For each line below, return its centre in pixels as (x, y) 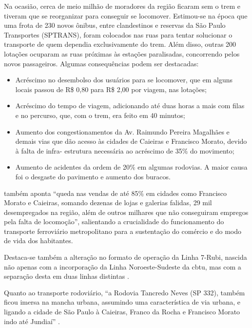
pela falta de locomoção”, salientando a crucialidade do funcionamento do (114, 222)
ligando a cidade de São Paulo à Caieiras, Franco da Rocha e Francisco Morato (122, 312)
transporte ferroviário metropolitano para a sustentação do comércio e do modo (123, 231)
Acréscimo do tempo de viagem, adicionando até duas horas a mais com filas (130, 106)
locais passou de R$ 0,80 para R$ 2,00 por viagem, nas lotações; (111, 89)
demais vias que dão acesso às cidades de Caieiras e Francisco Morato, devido (131, 141)
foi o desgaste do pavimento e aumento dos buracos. (93, 176)
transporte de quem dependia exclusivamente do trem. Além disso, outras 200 (120, 44)
